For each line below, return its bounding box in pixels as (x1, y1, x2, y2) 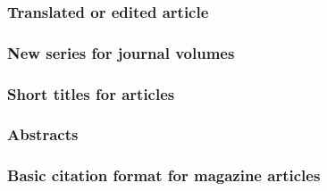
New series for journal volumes (7, 41, 235, 63)
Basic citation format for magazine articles (7, 164, 321, 187)
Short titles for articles (7, 82, 175, 104)
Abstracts (7, 123, 79, 145)
